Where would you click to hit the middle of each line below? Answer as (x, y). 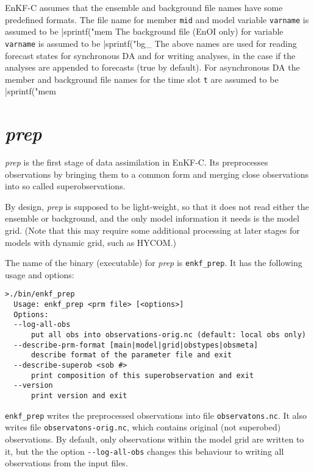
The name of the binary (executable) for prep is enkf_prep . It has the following (154, 263)
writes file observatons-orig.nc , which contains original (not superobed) (143, 427)
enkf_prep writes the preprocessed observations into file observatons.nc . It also (156, 415)
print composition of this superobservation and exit (142, 375)
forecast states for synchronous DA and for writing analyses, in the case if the (150, 55)
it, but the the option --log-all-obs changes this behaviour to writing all (145, 451)
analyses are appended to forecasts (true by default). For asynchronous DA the (152, 67)
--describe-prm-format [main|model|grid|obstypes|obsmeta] (136, 345)
